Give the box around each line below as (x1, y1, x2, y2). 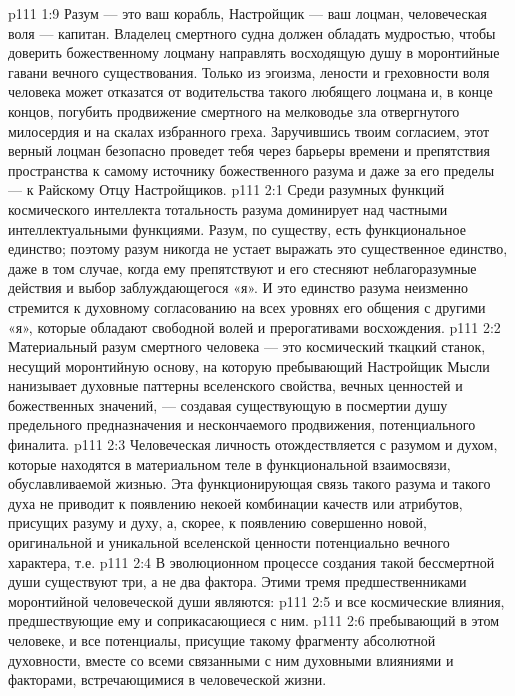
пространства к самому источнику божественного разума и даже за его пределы (8, 159, 495, 180)
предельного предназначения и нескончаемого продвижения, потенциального (8, 414, 476, 435)
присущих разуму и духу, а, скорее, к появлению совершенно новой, (8, 512, 427, 533)
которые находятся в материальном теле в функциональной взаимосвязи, (8, 453, 451, 474)
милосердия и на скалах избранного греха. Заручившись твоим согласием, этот (8, 120, 490, 141)
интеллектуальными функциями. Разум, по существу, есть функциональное (8, 218, 466, 239)
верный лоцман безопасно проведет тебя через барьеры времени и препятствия (8, 140, 490, 161)
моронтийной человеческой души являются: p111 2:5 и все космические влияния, (8, 590, 505, 611)
